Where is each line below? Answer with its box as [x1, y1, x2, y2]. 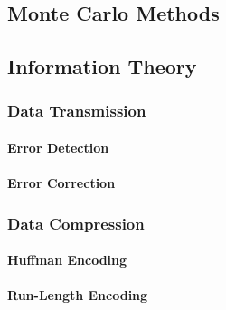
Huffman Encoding [7, 250, 127, 269]
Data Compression [7, 211, 145, 234]
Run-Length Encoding [7, 286, 148, 305]
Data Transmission [7, 99, 146, 122]
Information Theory [7, 52, 197, 80]
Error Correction [7, 174, 116, 193]
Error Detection [7, 138, 109, 156]
